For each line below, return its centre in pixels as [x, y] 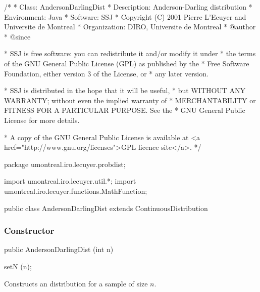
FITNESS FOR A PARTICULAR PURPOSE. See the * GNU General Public [125, 110]
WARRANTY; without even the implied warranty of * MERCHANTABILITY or [130, 100]
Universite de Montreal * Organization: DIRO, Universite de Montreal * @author [130, 27]
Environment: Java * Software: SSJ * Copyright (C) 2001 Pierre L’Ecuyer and [125, 16]
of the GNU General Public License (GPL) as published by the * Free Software [127, 63]
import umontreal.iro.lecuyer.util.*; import [70, 181]
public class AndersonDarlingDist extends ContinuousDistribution [106, 208]
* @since [17, 36]
